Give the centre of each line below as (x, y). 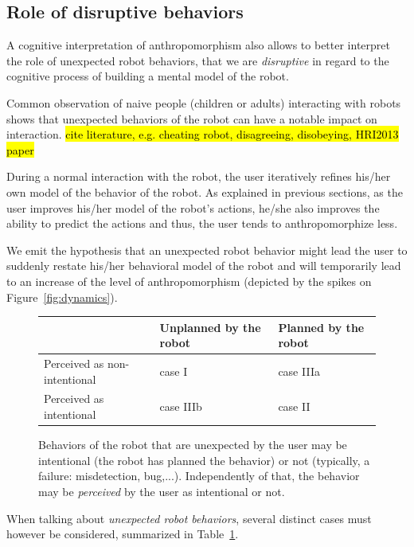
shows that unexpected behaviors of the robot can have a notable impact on (192, 118)
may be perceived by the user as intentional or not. (162, 491)
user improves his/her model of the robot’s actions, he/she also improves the (193, 207)
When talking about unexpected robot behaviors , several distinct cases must (189, 518)
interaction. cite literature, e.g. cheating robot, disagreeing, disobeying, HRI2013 (203, 134)
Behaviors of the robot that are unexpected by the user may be (193, 445)
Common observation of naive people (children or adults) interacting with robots (204, 102)
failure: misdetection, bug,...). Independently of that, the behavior (199, 476)
